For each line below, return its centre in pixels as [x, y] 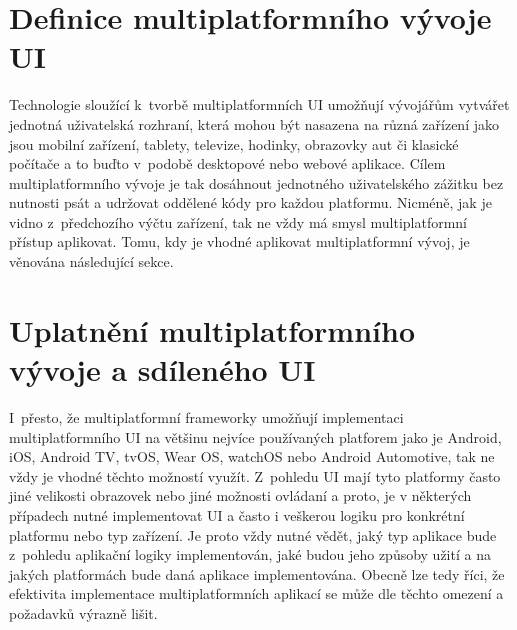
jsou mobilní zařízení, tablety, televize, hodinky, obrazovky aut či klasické [234, 143]
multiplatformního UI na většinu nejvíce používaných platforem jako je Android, [255, 436]
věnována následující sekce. [91, 261]
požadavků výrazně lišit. [83, 612]
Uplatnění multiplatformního [212, 329]
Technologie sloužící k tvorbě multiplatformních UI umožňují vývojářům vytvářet [259, 104]
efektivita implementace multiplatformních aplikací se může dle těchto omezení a [256, 593]
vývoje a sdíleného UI [162, 369]
